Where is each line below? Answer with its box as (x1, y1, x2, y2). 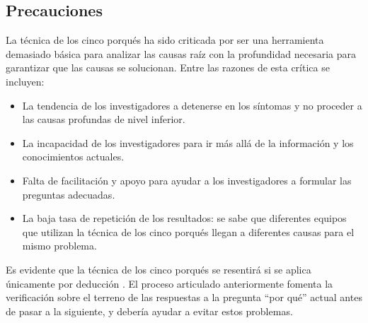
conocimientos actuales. (22, 149, 125, 164)
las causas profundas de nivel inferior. (22, 112, 185, 127)
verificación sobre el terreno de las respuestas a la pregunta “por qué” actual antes (6, 290, 362, 305)
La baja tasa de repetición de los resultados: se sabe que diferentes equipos (22, 211, 347, 225)
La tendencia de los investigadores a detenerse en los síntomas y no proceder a (22, 98, 362, 112)
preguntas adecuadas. (22, 187, 115, 201)
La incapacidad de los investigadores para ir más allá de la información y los (22, 135, 354, 150)
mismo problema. (22, 238, 97, 253)
